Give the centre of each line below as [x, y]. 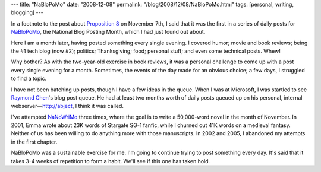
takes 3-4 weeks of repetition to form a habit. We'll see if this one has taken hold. [111, 161]
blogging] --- [27, 12]
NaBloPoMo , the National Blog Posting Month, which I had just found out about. [108, 32]
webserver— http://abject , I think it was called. [67, 106]
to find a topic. [29, 79]
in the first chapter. [34, 142]
